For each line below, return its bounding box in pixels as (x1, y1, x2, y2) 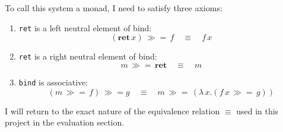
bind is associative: (18, 75, 88, 88)
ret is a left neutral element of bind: (18, 21, 152, 34)
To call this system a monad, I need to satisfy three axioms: (5, 2, 222, 14)
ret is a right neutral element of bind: (18, 50, 157, 62)
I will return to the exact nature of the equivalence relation (5, 104, 220, 117)
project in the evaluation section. (5, 116, 125, 128)
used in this (236, 104, 279, 117)
